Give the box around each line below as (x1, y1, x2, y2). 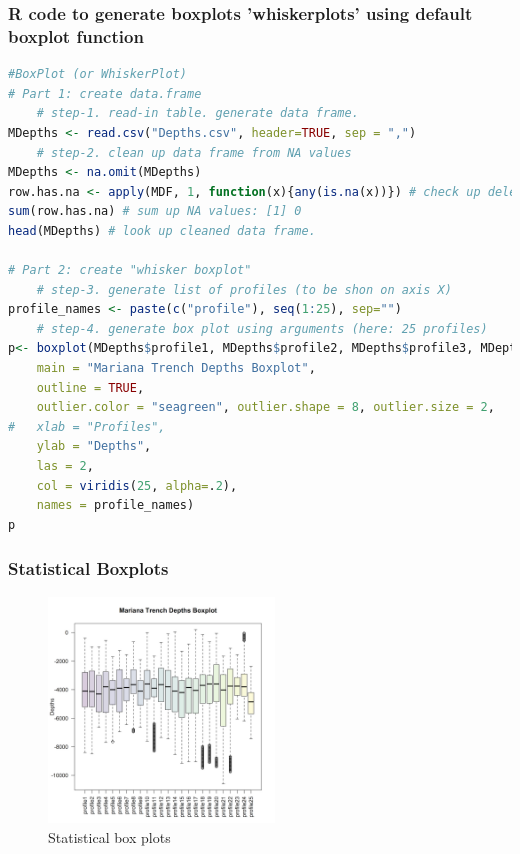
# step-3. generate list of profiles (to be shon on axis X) (36, 282, 452, 297)
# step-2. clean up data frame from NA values (36, 145, 352, 160)
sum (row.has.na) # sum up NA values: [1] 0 (8, 204, 302, 219)
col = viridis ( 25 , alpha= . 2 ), (36, 478, 238, 493)
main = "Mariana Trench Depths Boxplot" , (36, 361, 316, 376)
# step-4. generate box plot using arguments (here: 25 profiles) (36, 321, 488, 336)
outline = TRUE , (36, 380, 145, 395)
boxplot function (8, 23, 144, 48)
